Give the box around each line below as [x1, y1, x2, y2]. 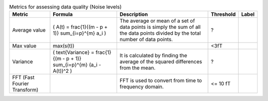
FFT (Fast [12, 74, 35, 81]
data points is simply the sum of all [119, 24, 201, 31]
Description [119, 11, 148, 18]
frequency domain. [119, 83, 164, 90]
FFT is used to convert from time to [119, 77, 202, 84]
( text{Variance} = [53, 49, 94, 56]
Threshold [211, 11, 236, 18]
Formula [53, 11, 73, 18]
